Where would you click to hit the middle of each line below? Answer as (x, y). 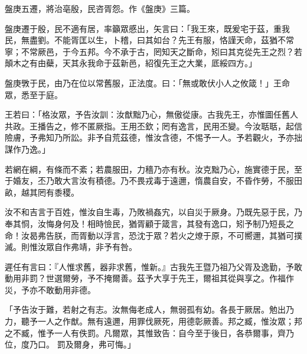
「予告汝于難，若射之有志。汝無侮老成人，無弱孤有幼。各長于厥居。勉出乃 (149, 309)
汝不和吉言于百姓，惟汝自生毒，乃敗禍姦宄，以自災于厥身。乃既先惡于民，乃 (153, 212)
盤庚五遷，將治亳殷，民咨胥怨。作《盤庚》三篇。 (100, 8)
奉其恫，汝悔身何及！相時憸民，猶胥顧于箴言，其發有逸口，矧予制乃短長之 (149, 223)
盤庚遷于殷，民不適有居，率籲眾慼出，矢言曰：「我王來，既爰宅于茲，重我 (147, 28)
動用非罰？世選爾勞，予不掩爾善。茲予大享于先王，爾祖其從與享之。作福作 (149, 278)
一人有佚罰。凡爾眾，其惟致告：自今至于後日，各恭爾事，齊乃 (174, 332)
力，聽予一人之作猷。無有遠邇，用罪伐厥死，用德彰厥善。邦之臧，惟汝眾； (149, 321)
